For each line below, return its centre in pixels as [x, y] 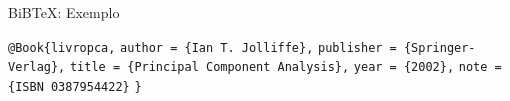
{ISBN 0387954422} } [75, 86]
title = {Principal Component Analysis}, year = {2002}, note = [285, 67]
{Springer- [439, 47]
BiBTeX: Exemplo [64, 12]
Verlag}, [37, 67]
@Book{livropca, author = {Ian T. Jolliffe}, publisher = [202, 47]
